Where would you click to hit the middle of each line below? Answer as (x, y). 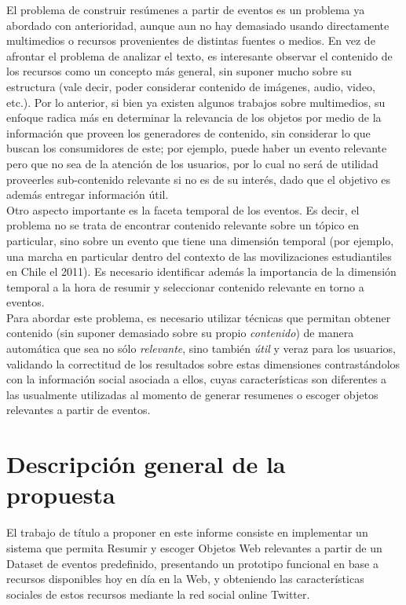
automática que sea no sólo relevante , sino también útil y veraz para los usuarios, (201, 348)
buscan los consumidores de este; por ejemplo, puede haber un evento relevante (197, 148)
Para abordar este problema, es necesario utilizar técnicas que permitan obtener (199, 317)
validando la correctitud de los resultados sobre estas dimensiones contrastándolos (203, 363)
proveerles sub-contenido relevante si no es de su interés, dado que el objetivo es (199, 179)
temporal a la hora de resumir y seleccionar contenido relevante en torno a (185, 286)
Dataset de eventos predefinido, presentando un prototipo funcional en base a (192, 563)
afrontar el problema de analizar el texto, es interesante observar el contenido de (199, 55)
